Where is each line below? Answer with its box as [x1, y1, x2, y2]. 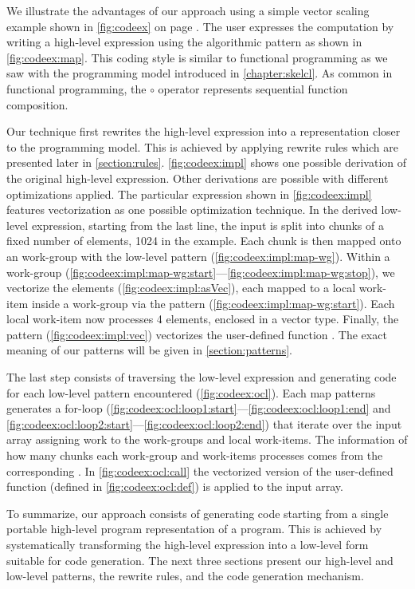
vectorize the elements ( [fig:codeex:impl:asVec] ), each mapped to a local [6, 279, 356, 296]
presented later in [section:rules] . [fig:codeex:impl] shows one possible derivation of [6, 154, 407, 171]
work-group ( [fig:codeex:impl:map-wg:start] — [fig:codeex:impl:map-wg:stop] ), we [6, 263, 395, 280]
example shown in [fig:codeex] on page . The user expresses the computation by [6, 18, 394, 34]
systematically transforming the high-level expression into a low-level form [6, 536, 369, 552]
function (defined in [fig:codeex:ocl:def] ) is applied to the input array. [6, 478, 343, 495]
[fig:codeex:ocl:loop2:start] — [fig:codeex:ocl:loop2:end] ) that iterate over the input [6, 415, 402, 432]
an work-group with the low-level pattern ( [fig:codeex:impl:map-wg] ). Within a [6, 247, 390, 264]
